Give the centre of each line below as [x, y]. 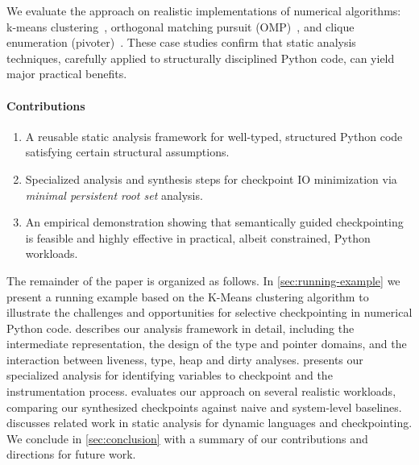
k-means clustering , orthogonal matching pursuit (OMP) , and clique [180, 26]
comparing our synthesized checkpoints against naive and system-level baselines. [204, 407]
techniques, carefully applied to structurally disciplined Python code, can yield [201, 58]
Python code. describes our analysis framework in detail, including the [180, 328]
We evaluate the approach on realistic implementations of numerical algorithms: [204, 10]
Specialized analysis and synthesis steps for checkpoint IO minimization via [211, 179]
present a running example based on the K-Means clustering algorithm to [188, 296]
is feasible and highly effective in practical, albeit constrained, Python [198, 237]
